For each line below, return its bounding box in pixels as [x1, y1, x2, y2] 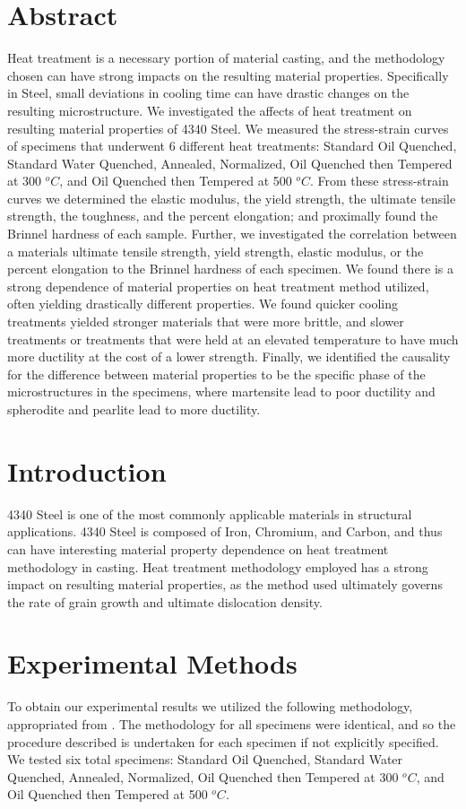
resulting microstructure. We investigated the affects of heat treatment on [7, 100, 412, 119]
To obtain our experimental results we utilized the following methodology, [7, 697, 413, 716]
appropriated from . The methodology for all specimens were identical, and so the [7, 715, 456, 733]
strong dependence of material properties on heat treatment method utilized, [7, 276, 429, 295]
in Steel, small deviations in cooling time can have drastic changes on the [7, 83, 410, 102]
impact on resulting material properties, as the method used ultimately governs [7, 575, 443, 594]
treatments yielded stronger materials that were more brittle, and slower [7, 312, 404, 331]
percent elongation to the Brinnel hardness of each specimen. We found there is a [7, 259, 454, 278]
